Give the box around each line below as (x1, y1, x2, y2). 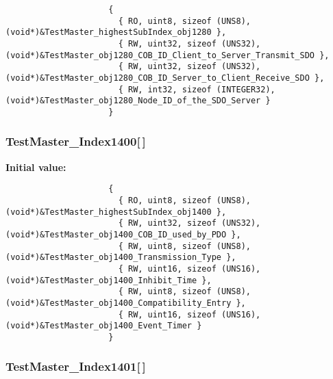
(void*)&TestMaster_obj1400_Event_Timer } (5, 321, 202, 331)
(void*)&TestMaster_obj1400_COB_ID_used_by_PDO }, (5, 230, 241, 239)
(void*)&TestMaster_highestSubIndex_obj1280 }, (5, 27, 227, 38)
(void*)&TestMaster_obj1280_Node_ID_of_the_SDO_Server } (5, 96, 271, 106)
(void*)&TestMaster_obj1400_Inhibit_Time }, (5, 275, 212, 285)
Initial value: (5, 159, 66, 174)
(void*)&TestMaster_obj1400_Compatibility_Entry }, (5, 298, 246, 308)
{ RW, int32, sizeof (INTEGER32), (118, 84, 275, 94)
